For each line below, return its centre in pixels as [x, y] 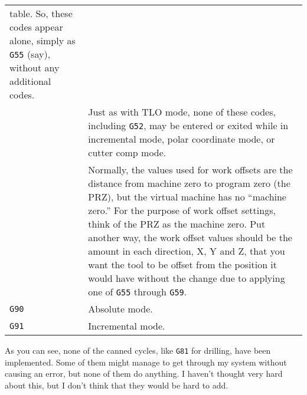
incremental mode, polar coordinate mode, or [182, 139]
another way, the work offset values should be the [190, 237]
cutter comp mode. [127, 152]
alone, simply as [43, 40]
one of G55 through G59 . [138, 292]
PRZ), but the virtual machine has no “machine [187, 197]
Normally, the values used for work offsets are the [190, 169]
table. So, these [41, 13]
